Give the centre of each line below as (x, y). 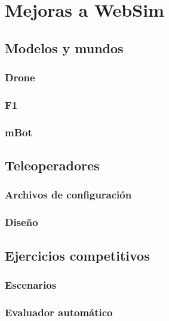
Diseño (21, 222)
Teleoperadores (52, 165)
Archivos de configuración (68, 195)
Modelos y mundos (64, 48)
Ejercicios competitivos (77, 255)
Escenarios (31, 284)
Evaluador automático (59, 312)
